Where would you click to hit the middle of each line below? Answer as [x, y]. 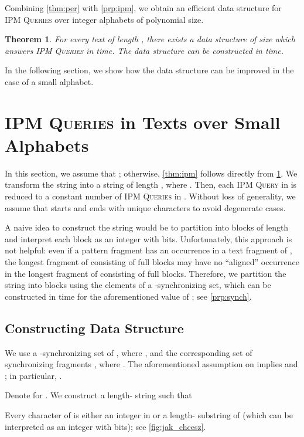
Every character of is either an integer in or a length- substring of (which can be [149, 414]
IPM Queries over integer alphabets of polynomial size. [104, 19]
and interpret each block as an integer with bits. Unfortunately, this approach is [148, 238]
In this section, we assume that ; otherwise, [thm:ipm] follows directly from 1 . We [151, 173]
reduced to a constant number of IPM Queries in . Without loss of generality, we [150, 196]
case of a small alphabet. [49, 81]
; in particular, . [33, 375]
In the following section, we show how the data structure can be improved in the [149, 70]
